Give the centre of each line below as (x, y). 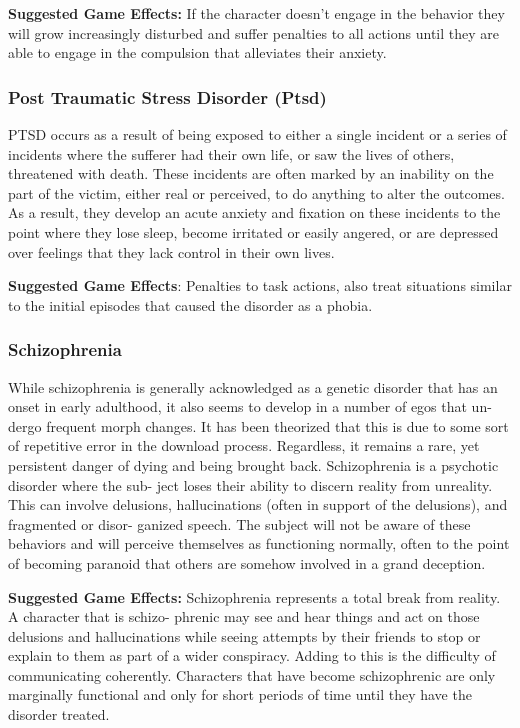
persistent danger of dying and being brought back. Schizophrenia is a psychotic (253, 464)
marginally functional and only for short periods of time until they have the (240, 694)
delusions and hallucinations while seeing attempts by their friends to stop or (244, 635)
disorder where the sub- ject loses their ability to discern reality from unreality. (250, 484)
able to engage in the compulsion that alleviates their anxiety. (197, 52)
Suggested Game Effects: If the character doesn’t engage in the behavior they (256, 13)
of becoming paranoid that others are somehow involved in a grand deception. (247, 562)
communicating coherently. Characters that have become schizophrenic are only (252, 674)
